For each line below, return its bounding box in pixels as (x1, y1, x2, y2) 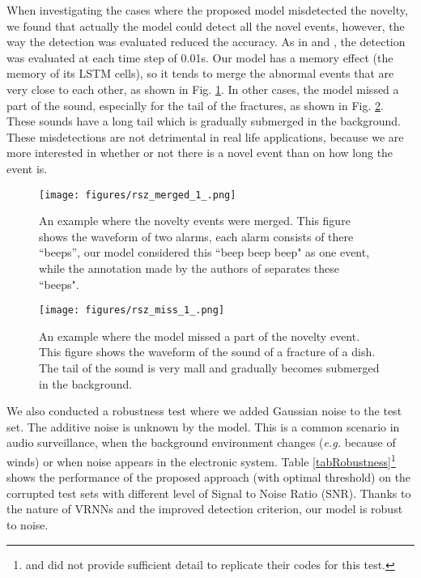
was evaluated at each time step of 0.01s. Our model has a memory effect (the (6, 49, 393, 66)
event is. (6, 159, 48, 176)
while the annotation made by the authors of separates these (39, 259, 339, 276)
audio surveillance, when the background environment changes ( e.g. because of (6, 434, 396, 451)
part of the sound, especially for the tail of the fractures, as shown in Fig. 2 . (6, 96, 384, 113)
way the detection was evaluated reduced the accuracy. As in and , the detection (6, 33, 406, 50)
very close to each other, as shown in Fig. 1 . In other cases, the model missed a (6, 80, 399, 97)
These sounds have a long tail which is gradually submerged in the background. (6, 113, 402, 130)
